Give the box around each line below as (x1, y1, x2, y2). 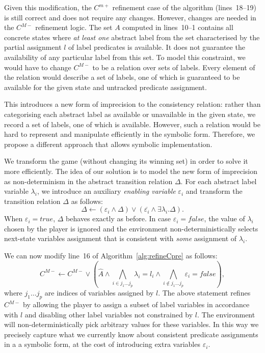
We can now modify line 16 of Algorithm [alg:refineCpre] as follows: (4, 250, 218, 261)
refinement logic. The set (35, 22, 113, 33)
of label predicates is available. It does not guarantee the (68, 42, 245, 52)
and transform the (185, 186, 243, 196)
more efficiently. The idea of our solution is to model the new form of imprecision (4, 165, 257, 176)
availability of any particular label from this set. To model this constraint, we (4, 51, 246, 62)
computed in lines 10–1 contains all (122, 22, 233, 33)
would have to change (4, 62, 71, 72)
